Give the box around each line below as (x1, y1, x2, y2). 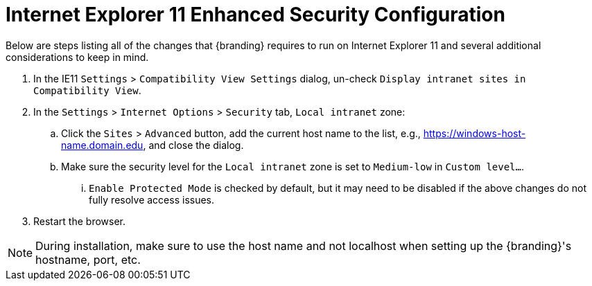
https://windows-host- (423, 127, 526, 139)
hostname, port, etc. (35, 252, 141, 267)
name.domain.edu (61, 138, 143, 151)
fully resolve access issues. (89, 193, 215, 206)
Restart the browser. (33, 215, 126, 227)
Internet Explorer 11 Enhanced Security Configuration (6, 3, 505, 26)
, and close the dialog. (143, 138, 244, 151)
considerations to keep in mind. (6, 51, 149, 63)
